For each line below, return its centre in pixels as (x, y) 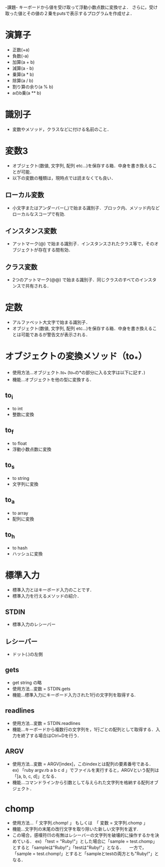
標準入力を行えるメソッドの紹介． (47, 596)
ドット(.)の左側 (28, 654)
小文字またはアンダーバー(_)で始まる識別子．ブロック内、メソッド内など (86, 208)
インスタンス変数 (31, 231)
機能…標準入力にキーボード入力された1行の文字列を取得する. (74, 695)
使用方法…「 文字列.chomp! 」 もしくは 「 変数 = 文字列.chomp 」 (80, 823)
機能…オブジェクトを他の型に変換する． (53, 379)
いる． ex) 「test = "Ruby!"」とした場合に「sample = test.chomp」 (89, 841)
